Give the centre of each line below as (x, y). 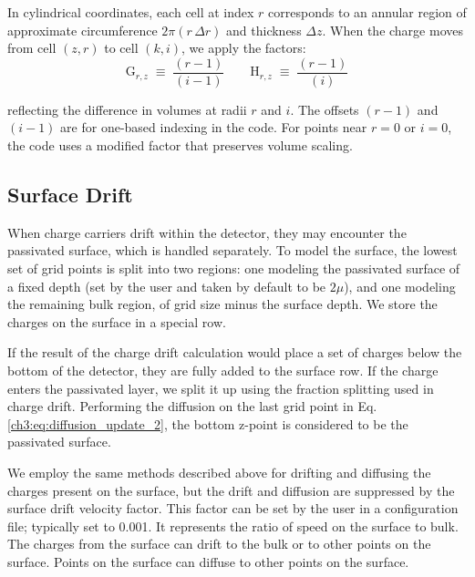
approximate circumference (83, 30)
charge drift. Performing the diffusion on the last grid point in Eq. (192, 406)
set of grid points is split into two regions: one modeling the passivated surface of (234, 268)
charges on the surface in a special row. (117, 321)
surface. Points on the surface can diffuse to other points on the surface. (208, 561)
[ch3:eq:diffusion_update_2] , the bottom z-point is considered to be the (208, 423)
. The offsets (325, 109)
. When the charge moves (392, 30)
